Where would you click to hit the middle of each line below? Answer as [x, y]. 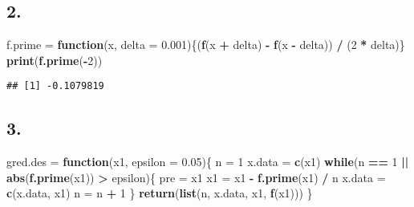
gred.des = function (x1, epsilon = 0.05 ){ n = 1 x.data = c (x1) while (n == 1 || [208, 162]
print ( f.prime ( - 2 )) [55, 60]
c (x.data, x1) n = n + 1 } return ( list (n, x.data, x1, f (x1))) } [160, 193]
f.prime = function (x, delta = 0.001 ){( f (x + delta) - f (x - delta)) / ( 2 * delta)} [206, 45]
